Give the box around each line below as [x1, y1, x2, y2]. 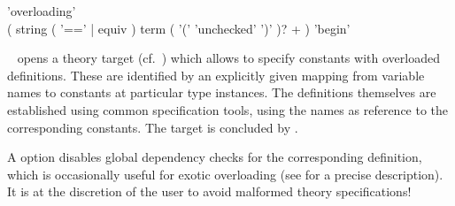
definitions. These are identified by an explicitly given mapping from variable [7, 65, 425, 84]
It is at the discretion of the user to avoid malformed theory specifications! [7, 182, 412, 201]
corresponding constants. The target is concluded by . [7, 118, 298, 136]
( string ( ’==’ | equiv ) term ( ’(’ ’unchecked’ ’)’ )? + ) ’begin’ [7, 19, 351, 37]
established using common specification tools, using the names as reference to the [7, 100, 449, 118]
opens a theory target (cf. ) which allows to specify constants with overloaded [17, 49, 440, 67]
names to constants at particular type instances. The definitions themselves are [7, 83, 436, 102]
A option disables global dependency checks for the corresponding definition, [7, 148, 422, 166]
